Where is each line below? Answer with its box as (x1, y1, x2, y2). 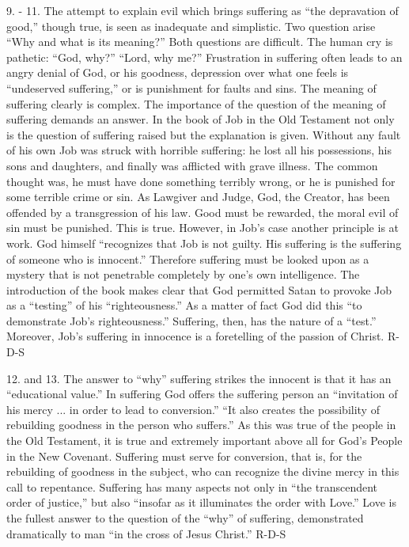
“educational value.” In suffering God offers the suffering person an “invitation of (6, 386, 398, 402)
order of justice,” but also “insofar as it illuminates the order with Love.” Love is (6, 494, 396, 511)
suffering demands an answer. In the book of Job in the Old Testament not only (6, 111, 395, 127)
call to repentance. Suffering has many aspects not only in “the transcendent (6, 478, 378, 495)
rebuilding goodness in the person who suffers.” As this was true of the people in (6, 416, 396, 433)
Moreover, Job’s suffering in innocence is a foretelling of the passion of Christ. (6, 328, 384, 344)
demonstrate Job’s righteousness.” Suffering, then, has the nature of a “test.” (6, 312, 377, 329)
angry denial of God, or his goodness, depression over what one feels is (6, 64, 349, 81)
